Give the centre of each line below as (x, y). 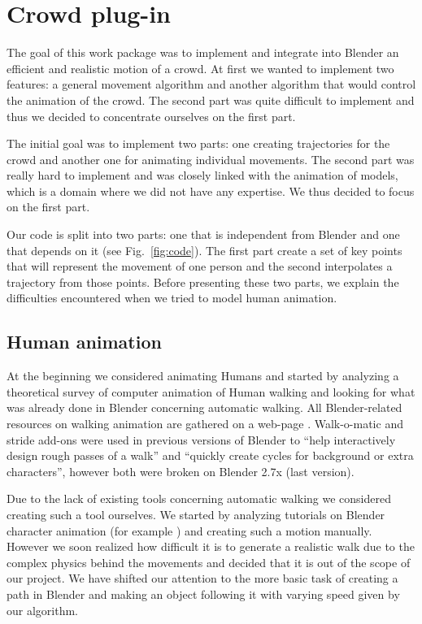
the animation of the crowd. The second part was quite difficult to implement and (211, 100)
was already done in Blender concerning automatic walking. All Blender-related (204, 407)
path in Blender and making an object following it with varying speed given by (203, 594)
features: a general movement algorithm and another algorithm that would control (211, 84)
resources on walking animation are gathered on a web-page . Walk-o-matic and (205, 424)
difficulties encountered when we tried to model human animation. (172, 298)
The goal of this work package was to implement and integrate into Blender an (203, 52)
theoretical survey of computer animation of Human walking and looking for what (211, 391)
